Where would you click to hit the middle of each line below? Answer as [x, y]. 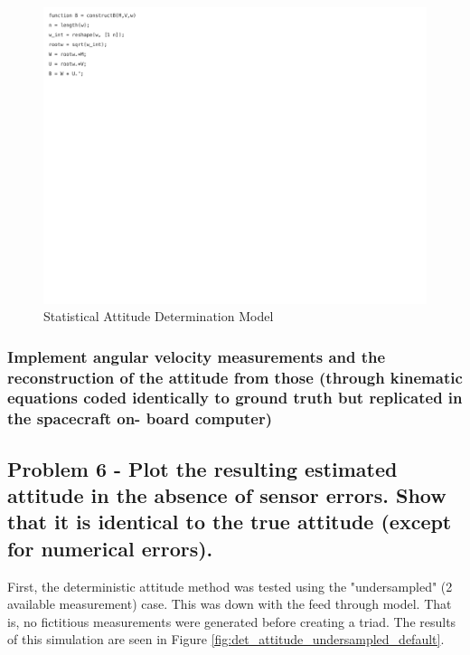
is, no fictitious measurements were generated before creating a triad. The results [232, 621]
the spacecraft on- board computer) [140, 418]
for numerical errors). [110, 548]
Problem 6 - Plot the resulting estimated [202, 468]
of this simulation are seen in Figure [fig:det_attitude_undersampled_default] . [226, 639]
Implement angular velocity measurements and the [197, 356]
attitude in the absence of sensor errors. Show [227, 495]
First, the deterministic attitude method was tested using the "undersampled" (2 [230, 586]
